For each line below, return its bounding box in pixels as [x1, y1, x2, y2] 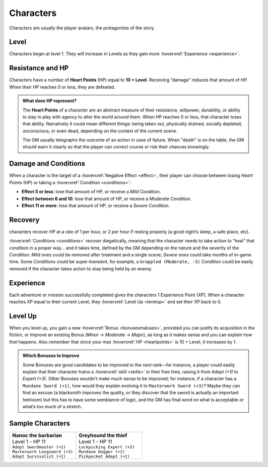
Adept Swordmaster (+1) [12, 444, 66, 450]
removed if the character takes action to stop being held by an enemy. [9, 265, 153, 271]
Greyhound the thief [78, 432, 128, 439]
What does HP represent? [22, 98, 77, 104]
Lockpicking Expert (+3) [78, 444, 135, 450]
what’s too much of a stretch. [22, 403, 82, 409]
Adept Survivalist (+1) [12, 454, 66, 459]
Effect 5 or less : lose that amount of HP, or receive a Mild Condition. [21, 189, 161, 195]
